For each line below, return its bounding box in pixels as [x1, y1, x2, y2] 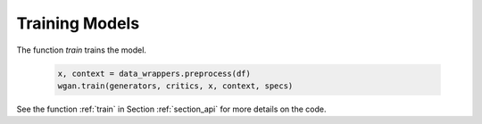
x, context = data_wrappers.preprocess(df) [57, 68, 252, 79]
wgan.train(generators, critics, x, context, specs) [57, 80, 294, 91]
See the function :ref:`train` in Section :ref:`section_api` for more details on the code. [16, 103, 327, 114]
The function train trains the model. [16, 45, 147, 55]
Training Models [16, 13, 140, 33]
